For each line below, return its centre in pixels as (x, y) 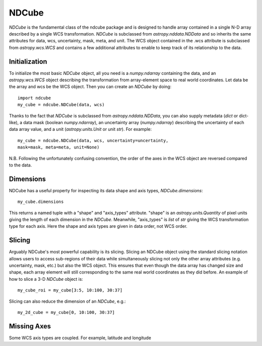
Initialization (28, 62)
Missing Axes (30, 326)
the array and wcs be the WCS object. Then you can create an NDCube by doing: (90, 87)
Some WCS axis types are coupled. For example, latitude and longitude (80, 338)
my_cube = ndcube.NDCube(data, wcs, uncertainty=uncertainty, (93, 140)
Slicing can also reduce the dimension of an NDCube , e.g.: (67, 301)
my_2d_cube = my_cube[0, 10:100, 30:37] (66, 312)
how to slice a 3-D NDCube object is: (46, 279)
